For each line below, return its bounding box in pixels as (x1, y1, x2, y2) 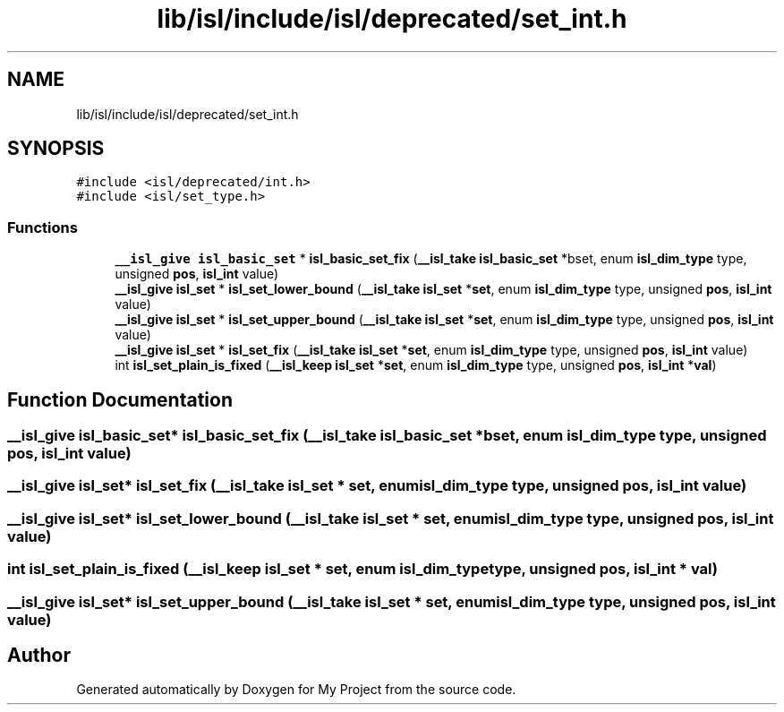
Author (7, 643, 71, 666)
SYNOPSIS (7, 137, 105, 160)
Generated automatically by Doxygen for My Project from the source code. (76, 682, 516, 698)
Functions (7, 218, 78, 236)
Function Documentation (7, 388, 233, 411)
